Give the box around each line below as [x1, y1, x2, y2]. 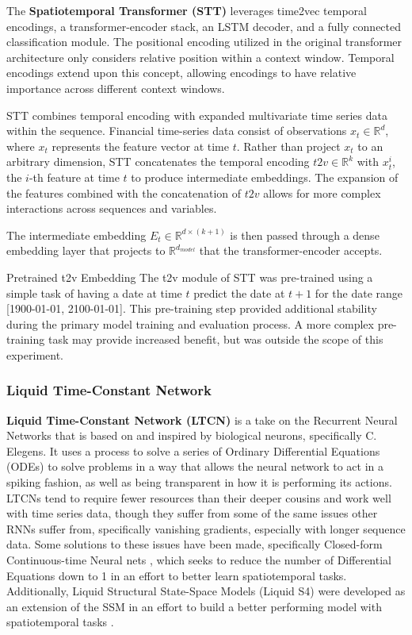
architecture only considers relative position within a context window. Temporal [6, 48, 395, 65]
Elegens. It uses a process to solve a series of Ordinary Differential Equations [6, 442, 380, 459]
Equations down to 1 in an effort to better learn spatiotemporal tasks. [6, 567, 347, 583]
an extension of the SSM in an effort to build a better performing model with [6, 598, 382, 614]
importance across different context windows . [6, 79, 225, 96]
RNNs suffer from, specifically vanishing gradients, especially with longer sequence [6, 520, 406, 537]
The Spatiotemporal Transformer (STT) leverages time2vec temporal [6, 2, 367, 18]
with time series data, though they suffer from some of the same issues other [6, 505, 378, 521]
